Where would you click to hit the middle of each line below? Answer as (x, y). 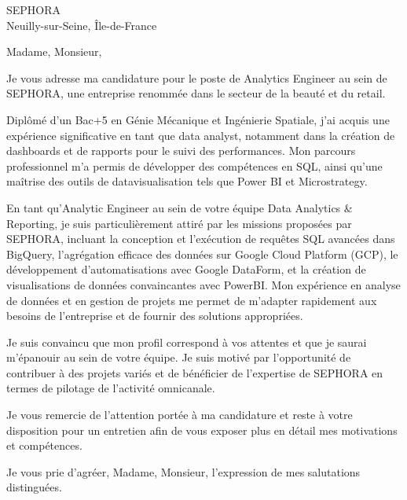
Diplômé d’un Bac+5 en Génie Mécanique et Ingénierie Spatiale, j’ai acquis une (198, 119)
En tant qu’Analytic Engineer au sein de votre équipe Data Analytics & (180, 207)
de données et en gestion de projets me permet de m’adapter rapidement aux (192, 300)
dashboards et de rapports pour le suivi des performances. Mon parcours (181, 151)
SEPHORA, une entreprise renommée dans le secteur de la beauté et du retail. (196, 93)
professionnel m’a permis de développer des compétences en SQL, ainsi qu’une (194, 165)
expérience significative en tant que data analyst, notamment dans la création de (201, 135)
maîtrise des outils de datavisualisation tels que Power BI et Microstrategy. (187, 181)
